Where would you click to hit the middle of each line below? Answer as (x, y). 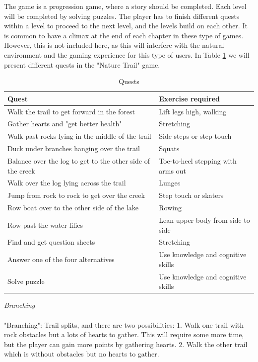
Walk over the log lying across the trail (67, 183)
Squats (169, 148)
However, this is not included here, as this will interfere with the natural (114, 45)
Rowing (170, 208)
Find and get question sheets (51, 242)
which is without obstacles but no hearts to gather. (82, 354)
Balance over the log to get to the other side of (79, 160)
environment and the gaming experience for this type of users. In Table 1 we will (127, 54)
